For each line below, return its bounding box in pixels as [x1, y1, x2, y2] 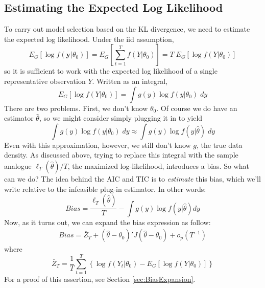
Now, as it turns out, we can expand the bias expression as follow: [4, 216, 211, 227]
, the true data [196, 139, 243, 150]
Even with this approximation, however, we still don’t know [4, 139, 191, 150]
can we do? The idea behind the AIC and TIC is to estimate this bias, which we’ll [4, 173, 261, 184]
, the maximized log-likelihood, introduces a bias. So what [67, 160, 249, 171]
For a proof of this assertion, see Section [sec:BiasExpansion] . [4, 273, 196, 284]
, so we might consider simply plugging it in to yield [39, 113, 203, 123]
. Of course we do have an [156, 102, 237, 113]
